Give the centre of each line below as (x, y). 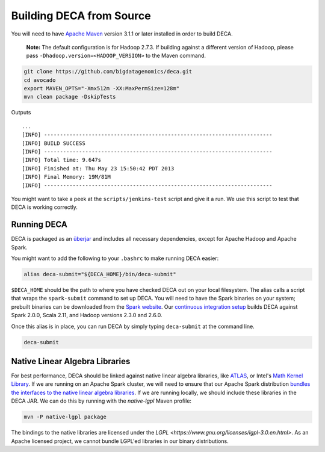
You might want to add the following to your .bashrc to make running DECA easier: (115, 258)
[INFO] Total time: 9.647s (62, 160)
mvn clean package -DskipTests (70, 97)
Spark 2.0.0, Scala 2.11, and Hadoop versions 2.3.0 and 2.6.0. (87, 315)
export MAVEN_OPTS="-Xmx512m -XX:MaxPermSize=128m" (102, 88)
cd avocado (40, 80)
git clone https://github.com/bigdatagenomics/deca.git (108, 72)
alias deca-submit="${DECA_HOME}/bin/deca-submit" (100, 274)
